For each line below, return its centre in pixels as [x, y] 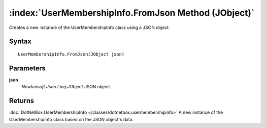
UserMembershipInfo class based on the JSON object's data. [71, 119]
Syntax [20, 41]
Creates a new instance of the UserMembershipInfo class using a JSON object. [89, 27]
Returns [22, 101]
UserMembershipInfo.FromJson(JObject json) [71, 54]
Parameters [27, 68]
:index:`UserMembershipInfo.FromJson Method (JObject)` [132, 13]
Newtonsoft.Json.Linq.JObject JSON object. [66, 87]
